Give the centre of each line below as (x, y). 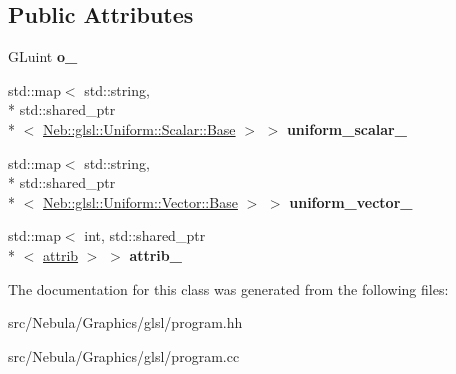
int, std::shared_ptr (145, 235)
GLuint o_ (43, 56)
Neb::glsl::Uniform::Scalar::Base (139, 128)
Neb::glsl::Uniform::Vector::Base (140, 201)
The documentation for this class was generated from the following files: (228, 288)
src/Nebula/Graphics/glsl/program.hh (125, 322)
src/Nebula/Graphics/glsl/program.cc (124, 355)
